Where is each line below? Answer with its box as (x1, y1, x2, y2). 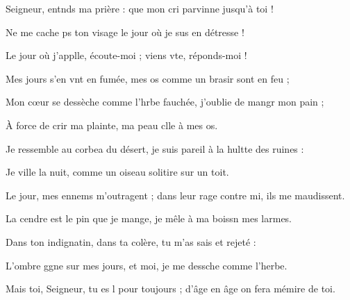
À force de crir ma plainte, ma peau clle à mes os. (6, 117, 218, 132)
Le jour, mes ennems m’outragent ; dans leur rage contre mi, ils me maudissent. (6, 187, 345, 202)
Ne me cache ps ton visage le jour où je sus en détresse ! (6, 24, 244, 39)
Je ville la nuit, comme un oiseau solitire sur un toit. (6, 165, 229, 179)
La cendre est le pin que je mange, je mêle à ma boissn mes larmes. (6, 211, 292, 226)
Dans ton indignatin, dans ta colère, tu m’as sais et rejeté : (6, 234, 256, 249)
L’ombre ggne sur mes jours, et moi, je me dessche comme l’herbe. (6, 258, 287, 272)
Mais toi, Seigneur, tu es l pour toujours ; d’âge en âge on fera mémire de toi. (6, 281, 335, 296)
